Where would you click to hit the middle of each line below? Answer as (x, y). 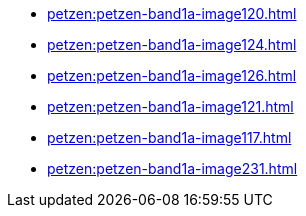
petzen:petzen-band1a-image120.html (172, 13)
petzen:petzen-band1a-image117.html (169, 137)
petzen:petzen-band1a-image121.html (170, 106)
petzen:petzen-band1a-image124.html (172, 44)
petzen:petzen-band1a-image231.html (172, 168)
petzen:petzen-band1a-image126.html (172, 75)
